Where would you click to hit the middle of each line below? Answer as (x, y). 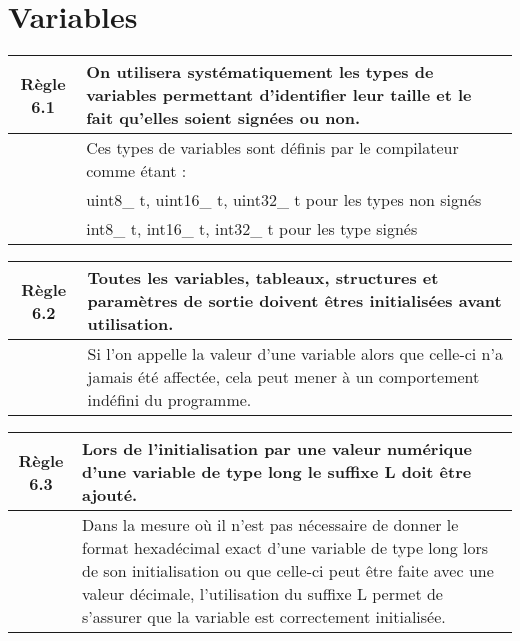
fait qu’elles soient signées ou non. (223, 118)
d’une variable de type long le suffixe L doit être (277, 472)
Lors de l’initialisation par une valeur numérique (277, 449)
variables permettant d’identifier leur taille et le (279, 95)
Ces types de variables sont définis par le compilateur (272, 148)
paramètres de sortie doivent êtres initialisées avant (294, 301)
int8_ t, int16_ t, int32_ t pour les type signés (252, 229)
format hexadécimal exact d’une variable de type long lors (285, 548)
